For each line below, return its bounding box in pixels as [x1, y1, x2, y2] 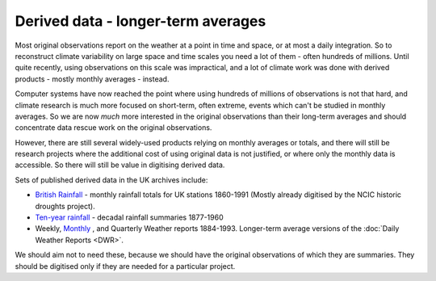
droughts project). [35, 201, 96, 211]
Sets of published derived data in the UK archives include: [15, 174, 208, 185]
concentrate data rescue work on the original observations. [15, 123, 212, 132]
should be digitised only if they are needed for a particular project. [15, 261, 236, 271]
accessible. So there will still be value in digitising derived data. [15, 160, 225, 170]
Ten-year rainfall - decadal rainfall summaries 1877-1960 [35, 212, 224, 222]
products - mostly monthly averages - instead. [15, 73, 170, 84]
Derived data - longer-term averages [15, 12, 266, 30]
